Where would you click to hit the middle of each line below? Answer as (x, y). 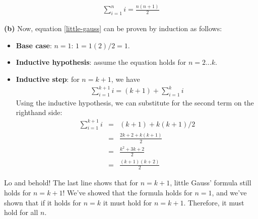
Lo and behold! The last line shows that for (71, 183)
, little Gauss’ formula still (211, 183)
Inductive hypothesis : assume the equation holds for (101, 62)
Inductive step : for (48, 79)
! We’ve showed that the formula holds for (127, 193)
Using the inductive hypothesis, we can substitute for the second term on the (135, 102)
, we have (125, 79)
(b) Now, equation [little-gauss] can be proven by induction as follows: (113, 28)
